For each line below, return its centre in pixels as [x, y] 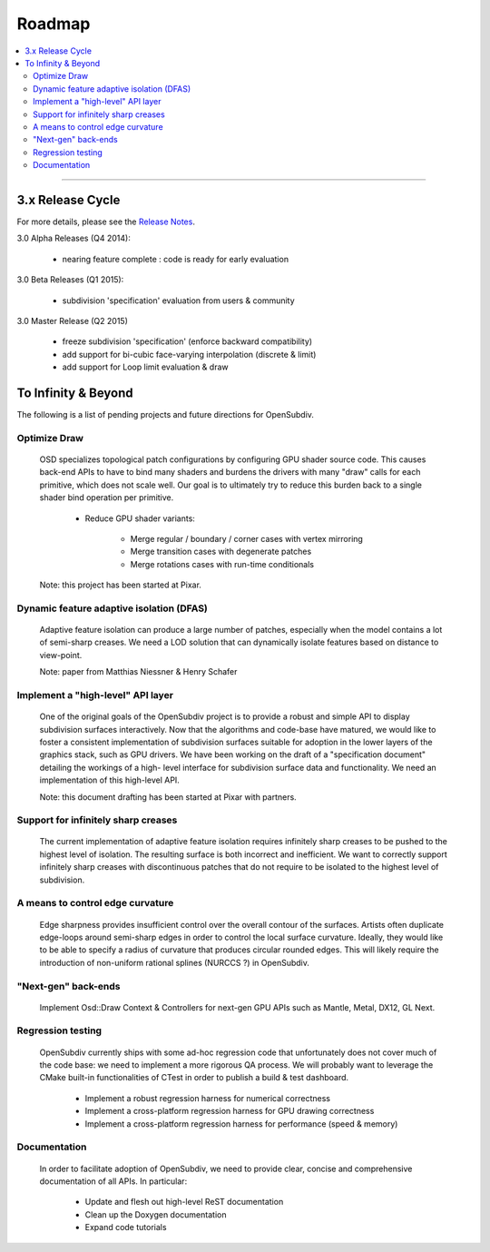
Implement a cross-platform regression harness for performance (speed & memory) [241, 1124]
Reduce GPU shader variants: [140, 518]
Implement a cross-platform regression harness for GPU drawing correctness [230, 1111]
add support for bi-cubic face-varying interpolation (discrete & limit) [189, 354]
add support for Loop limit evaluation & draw [145, 367]
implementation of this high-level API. [110, 780]
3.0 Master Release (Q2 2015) [73, 320]
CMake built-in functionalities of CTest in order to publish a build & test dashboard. [194, 1078]
